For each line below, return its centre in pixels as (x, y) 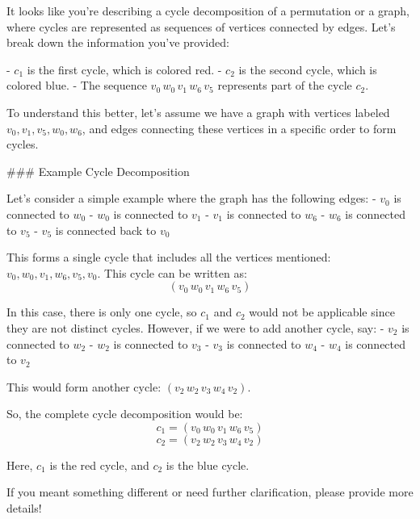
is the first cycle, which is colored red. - (124, 69)
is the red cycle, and (99, 465)
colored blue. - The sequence (77, 85)
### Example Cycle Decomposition (98, 171)
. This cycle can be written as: (172, 272)
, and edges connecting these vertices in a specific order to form (239, 128)
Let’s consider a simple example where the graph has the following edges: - (191, 198)
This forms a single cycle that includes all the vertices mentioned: (169, 257)
